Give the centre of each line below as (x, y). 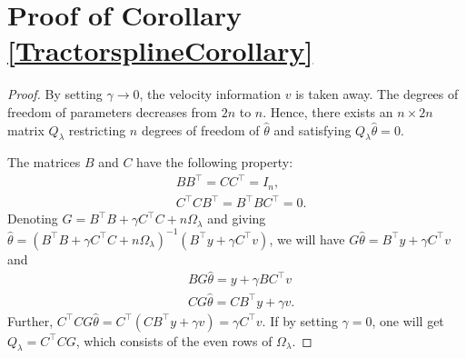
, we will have (307, 239)
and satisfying (312, 129)
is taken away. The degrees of (377, 94)
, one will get (408, 320)
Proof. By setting (55, 94)
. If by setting (300, 320)
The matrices (44, 162)
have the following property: (215, 162)
